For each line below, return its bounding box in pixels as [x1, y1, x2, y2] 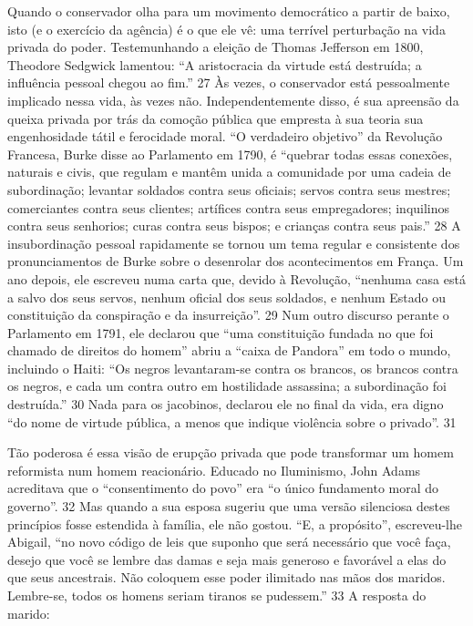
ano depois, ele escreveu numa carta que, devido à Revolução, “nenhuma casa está [7, 269, 466, 288]
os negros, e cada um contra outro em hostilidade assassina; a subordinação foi [7, 376, 447, 395]
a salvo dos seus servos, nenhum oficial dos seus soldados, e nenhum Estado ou [7, 287, 446, 306]
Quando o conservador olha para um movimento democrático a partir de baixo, [7, 2, 450, 20]
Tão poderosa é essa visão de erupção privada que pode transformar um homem [7, 443, 454, 462]
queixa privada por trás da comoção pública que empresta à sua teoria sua [7, 108, 424, 128]
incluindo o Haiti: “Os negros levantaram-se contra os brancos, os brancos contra [7, 358, 458, 377]
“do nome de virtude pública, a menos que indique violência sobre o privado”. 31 [7, 412, 457, 431]
